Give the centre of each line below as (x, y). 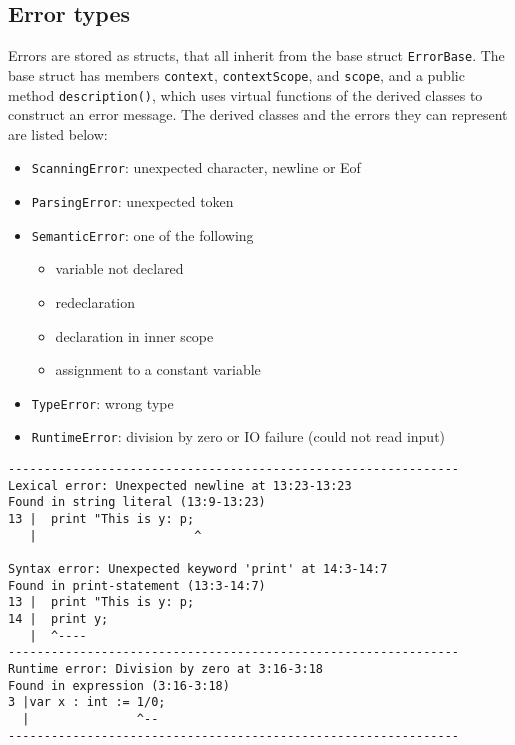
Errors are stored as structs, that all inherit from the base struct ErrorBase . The (256, 55)
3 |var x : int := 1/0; (87, 702)
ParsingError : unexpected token (132, 201)
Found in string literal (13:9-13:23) (137, 502)
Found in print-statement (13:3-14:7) (137, 585)
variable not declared (119, 268)
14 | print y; (58, 618)
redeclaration (95, 301)
